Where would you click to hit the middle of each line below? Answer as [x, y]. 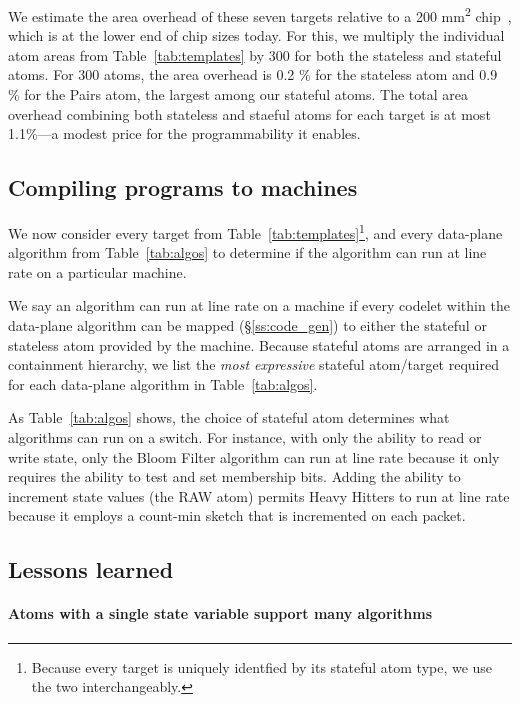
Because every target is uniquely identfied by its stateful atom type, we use [262, 666]
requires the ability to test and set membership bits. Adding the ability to [234, 476]
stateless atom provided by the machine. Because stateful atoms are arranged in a [259, 344]
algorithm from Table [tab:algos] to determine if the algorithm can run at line [247, 252]
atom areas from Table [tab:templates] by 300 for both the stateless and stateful [255, 54]
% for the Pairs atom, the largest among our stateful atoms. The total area [238, 94]
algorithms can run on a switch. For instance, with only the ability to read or [245, 437]
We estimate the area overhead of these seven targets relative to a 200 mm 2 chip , [260, 14]
